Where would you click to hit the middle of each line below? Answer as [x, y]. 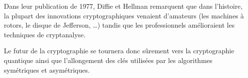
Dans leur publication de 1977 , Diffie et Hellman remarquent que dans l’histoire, [123, 6]
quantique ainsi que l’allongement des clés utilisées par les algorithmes [108, 60]
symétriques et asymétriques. [47, 70]
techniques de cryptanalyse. [45, 34]
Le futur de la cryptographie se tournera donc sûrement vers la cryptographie [119, 51]
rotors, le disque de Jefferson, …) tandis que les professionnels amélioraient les [119, 25]
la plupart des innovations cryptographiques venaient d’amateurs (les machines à [124, 15]
